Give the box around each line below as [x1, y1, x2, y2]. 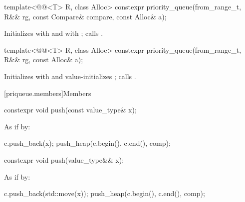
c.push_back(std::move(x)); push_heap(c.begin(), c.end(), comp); [4, 188, 205, 199]
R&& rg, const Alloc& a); [4, 54, 83, 65]
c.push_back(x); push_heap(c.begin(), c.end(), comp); [4, 138, 171, 148]
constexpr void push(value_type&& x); [4, 154, 124, 165]
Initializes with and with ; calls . [4, 28, 103, 38]
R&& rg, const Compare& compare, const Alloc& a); [4, 11, 167, 21]
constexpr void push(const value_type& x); [4, 104, 137, 115]
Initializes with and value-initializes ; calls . [4, 71, 136, 81]
